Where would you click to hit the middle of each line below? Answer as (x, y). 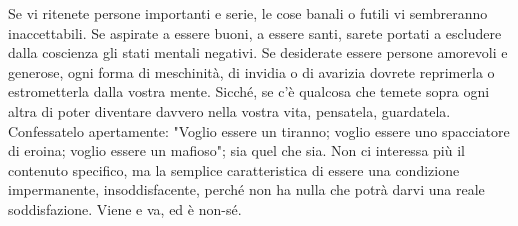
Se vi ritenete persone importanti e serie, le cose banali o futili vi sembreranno (248, 13)
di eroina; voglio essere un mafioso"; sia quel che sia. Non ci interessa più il (236, 150)
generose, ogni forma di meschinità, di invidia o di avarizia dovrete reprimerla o (251, 71)
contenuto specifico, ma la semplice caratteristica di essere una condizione (234, 169)
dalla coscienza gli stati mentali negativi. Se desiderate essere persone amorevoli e (258, 52)
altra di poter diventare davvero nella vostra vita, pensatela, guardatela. (229, 110)
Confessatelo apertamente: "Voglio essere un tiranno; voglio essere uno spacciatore (259, 130)
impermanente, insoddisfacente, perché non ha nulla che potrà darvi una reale (246, 189)
